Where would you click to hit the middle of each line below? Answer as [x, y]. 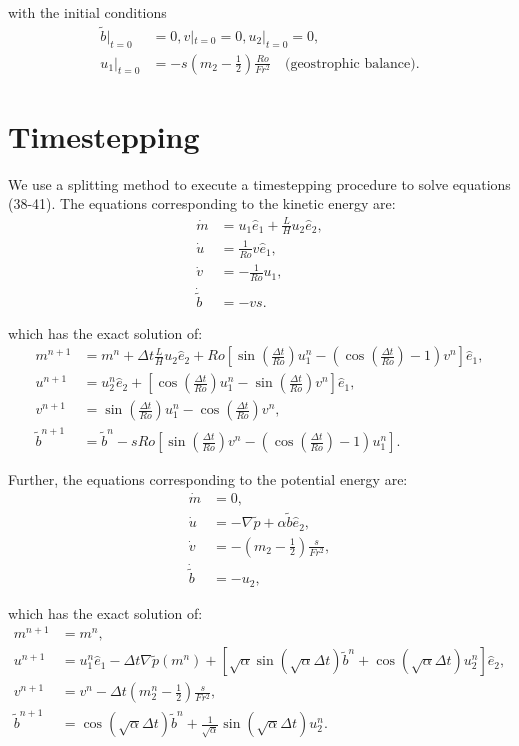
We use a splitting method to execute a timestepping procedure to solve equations [259, 183]
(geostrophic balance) [350, 63]
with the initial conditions [87, 12]
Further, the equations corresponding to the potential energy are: [208, 479]
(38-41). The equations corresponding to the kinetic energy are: [202, 203]
